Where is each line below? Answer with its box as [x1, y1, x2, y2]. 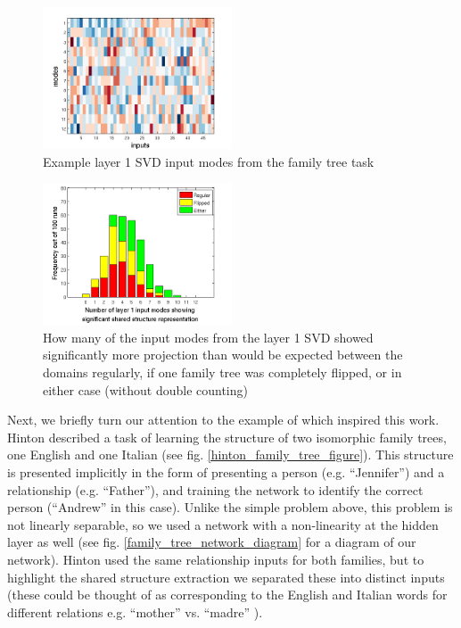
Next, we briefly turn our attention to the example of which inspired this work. [7, 410, 440, 429]
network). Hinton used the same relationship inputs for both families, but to [7, 549, 424, 568]
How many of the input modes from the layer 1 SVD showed [43, 327, 374, 346]
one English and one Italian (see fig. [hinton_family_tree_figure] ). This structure [7, 445, 454, 464]
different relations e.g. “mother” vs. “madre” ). [7, 602, 263, 621]
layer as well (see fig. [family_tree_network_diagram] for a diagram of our [7, 533, 416, 551]
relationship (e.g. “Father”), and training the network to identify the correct [7, 480, 424, 499]
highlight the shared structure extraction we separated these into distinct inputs [7, 567, 445, 586]
